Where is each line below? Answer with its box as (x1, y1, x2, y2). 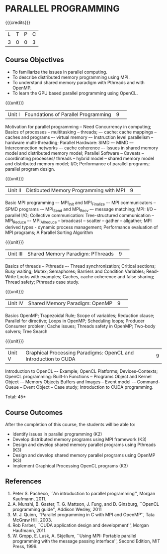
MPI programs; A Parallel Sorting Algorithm (5, 229, 93, 235)
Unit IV (7, 300, 24, 307)
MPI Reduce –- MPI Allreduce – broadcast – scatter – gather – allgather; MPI (5, 218, 152, 225)
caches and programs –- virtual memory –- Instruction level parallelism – (5, 134, 154, 140)
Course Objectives (5, 56, 65, 64)
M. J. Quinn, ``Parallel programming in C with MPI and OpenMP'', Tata (12, 511, 155, 518)
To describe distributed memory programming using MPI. (12, 74, 130, 80)
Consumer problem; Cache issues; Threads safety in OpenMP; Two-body (5, 323, 156, 329)
